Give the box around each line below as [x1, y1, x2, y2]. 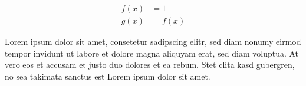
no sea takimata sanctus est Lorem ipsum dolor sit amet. [5, 70, 210, 82]
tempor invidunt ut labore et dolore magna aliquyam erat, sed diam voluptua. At [5, 47, 299, 59]
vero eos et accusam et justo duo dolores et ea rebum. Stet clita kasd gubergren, [5, 58, 295, 71]
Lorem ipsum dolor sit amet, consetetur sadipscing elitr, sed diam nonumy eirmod [5, 35, 301, 48]
